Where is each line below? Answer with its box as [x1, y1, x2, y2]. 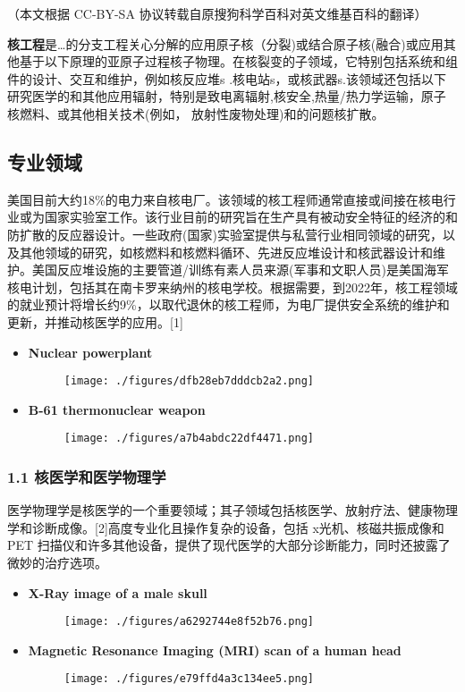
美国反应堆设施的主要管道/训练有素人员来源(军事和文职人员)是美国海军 [31, 260, 449, 279]
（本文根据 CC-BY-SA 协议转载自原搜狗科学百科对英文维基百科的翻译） [7, 4, 427, 22]
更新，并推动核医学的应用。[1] [7, 312, 183, 331]
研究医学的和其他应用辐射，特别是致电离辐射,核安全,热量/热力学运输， [7, 87, 421, 105]
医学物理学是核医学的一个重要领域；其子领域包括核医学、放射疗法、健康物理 [7, 501, 458, 519]
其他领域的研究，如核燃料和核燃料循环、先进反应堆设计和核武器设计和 [19, 242, 433, 261]
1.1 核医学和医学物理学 [7, 465, 166, 487]
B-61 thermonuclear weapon [28, 400, 206, 418]
